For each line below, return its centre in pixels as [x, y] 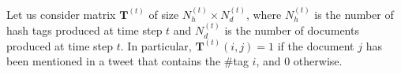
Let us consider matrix [61, 14]
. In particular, [156, 45]
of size [164, 14]
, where [264, 14]
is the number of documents [292, 30]
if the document [316, 45]
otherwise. [318, 61]
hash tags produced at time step [84, 30]
